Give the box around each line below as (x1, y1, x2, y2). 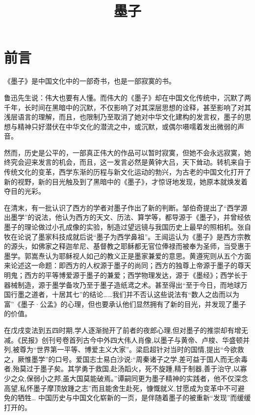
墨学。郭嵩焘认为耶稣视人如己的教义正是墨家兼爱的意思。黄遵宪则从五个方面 (4, 250, 251, 261)
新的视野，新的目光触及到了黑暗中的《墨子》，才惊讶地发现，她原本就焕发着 (4, 176, 248, 186)
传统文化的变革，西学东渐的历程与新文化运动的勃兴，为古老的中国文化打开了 (4, 167, 251, 177)
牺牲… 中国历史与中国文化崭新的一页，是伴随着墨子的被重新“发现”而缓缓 (17, 392, 251, 403)
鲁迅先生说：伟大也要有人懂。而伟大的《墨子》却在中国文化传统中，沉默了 (4, 92, 244, 102)
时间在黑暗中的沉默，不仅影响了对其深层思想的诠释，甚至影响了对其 (31, 102, 251, 112)
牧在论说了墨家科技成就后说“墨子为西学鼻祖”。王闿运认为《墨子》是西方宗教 (4, 231, 251, 241)
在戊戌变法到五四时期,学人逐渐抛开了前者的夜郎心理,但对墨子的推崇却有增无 (4, 325, 248, 335)
